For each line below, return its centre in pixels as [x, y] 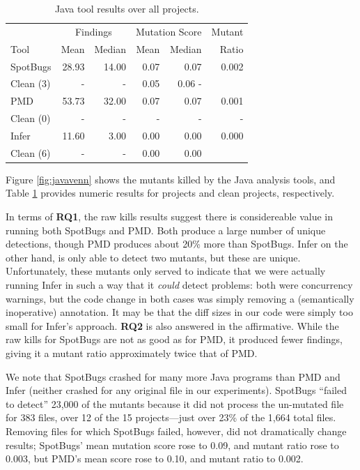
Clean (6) [31, 152]
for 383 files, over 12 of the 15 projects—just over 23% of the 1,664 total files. [171, 417]
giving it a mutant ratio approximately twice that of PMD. [132, 352]
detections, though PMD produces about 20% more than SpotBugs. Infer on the [177, 244]
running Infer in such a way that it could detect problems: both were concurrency [179, 285]
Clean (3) [31, 83]
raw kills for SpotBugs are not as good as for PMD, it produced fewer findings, [174, 339]
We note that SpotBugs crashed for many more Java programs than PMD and [173, 376]
